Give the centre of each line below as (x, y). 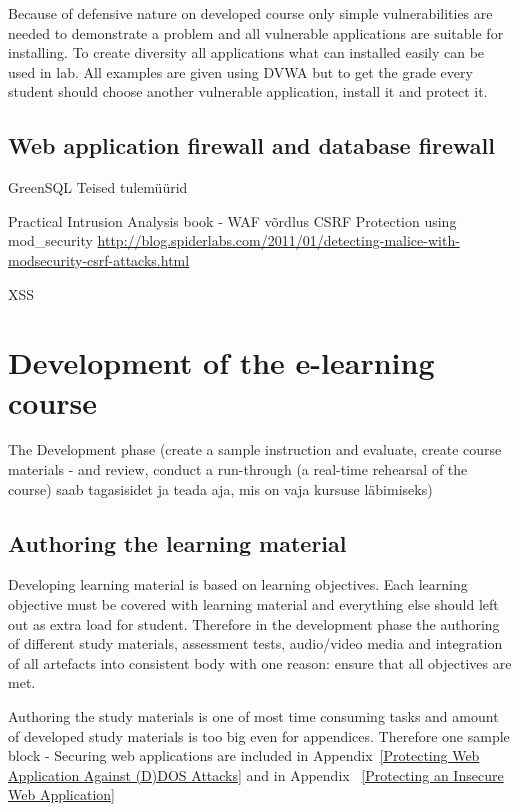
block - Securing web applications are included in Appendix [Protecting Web (244, 755)
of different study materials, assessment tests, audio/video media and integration (255, 643)
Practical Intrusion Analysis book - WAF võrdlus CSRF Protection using (232, 220)
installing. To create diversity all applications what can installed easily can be (246, 52)
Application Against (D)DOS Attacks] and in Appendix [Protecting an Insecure (256, 774)
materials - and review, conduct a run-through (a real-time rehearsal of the (238, 469)
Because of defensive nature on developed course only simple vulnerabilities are (250, 13)
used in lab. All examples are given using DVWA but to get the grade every (240, 71)
